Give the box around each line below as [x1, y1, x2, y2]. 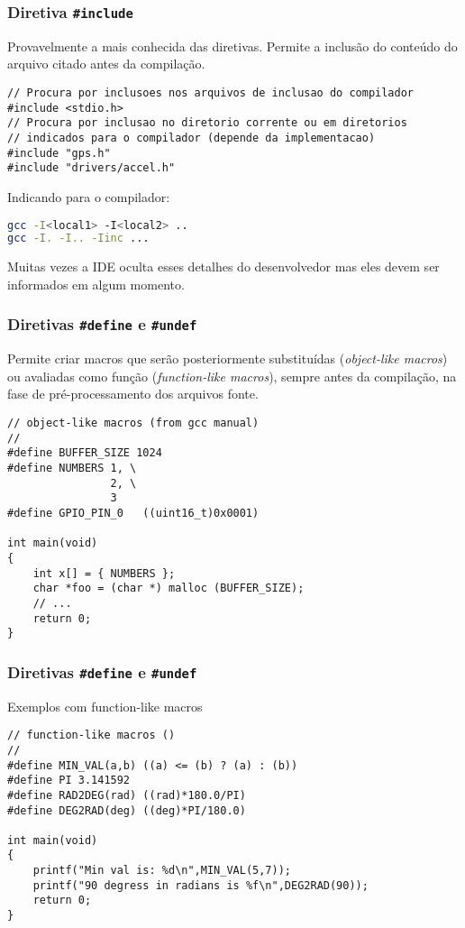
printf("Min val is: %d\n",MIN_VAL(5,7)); [32, 864, 291, 877]
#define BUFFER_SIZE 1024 [7, 446, 162, 460]
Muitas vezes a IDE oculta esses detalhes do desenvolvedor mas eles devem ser [7, 257, 440, 276]
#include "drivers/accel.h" [7, 161, 176, 175]
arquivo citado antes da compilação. [7, 54, 205, 73]
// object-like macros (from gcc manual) [7, 417, 260, 429]
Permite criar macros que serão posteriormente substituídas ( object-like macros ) [7, 349, 448, 368]
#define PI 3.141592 [7, 774, 131, 787]
